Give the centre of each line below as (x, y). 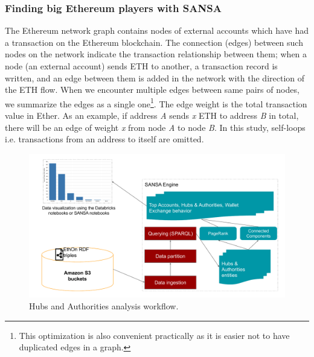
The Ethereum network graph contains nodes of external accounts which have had (157, 30)
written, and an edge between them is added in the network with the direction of (155, 77)
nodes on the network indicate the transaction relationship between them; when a (156, 54)
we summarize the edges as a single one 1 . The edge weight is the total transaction (156, 103)
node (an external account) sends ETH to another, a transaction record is (141, 66)
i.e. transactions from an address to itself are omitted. (104, 139)
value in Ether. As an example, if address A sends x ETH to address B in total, (152, 115)
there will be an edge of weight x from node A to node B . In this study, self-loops (155, 127)
